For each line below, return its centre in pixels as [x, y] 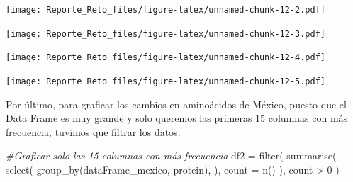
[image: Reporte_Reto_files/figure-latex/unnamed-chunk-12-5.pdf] [166, 81]
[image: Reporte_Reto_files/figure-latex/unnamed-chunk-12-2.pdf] [166, 10]
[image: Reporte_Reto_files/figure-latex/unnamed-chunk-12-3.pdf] [166, 34]
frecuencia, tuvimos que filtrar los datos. [93, 131]
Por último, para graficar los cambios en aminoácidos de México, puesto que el [176, 104]
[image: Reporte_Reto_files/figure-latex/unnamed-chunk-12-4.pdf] [166, 58]
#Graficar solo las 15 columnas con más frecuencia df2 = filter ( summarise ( [171, 155]
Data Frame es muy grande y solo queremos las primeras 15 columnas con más [177, 118]
